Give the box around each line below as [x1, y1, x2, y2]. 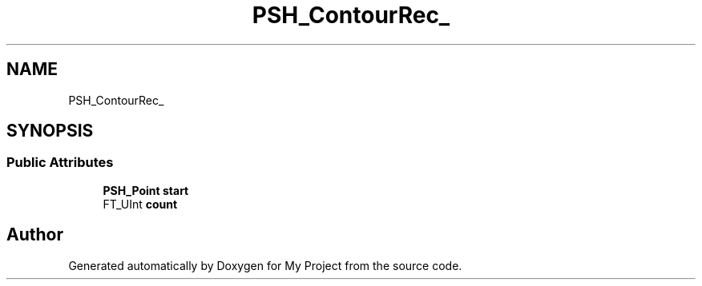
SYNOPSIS [6, 121, 94, 141]
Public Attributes [6, 154, 114, 171]
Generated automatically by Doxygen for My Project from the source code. [68, 258, 462, 272]
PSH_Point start [103, 183, 189, 197]
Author [6, 224, 63, 245]
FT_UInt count [103, 197, 178, 211]
